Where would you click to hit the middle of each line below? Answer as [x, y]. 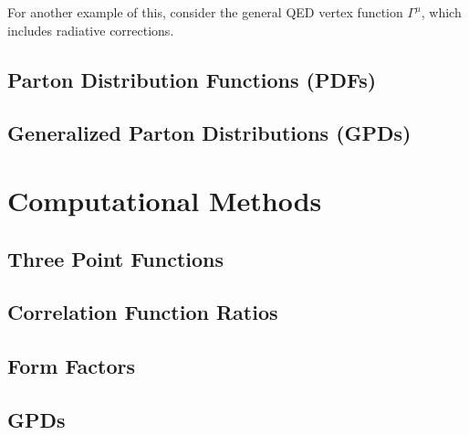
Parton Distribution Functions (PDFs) [192, 79]
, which [441, 12]
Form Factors [71, 366]
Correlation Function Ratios [143, 312]
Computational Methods [165, 200]
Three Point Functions [116, 258]
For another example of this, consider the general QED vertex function [205, 12]
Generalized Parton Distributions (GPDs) [209, 133]
